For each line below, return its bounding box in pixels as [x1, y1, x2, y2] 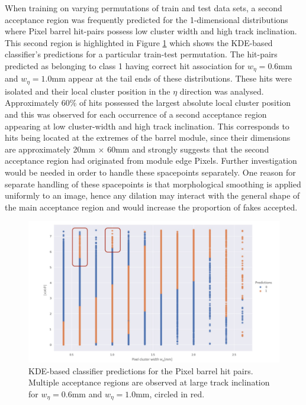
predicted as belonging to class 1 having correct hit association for [5, 59, 245, 72]
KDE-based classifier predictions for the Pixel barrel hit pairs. [28, 364, 253, 377]
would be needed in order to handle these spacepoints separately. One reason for [5, 166, 296, 179]
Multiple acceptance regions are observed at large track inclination [28, 376, 270, 388]
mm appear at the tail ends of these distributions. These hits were [51, 72, 292, 85]
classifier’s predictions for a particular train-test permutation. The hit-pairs [5, 48, 278, 60]
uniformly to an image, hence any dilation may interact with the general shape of [5, 189, 300, 202]
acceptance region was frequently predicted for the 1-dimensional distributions [5, 13, 288, 25]
